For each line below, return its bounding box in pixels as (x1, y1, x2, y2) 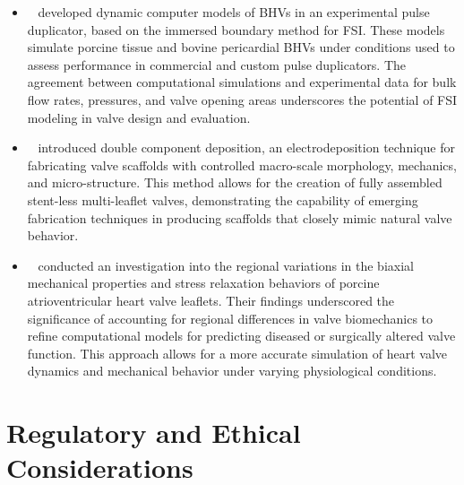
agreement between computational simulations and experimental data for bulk (27, 73, 457, 91)
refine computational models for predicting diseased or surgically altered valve (27, 326, 456, 345)
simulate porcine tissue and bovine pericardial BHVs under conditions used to (27, 38, 455, 56)
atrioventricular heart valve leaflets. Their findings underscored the (27, 290, 395, 309)
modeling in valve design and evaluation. (27, 108, 251, 126)
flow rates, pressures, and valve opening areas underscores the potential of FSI (27, 90, 458, 108)
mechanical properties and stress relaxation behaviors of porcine (27, 273, 380, 292)
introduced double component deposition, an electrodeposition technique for (38, 138, 455, 157)
